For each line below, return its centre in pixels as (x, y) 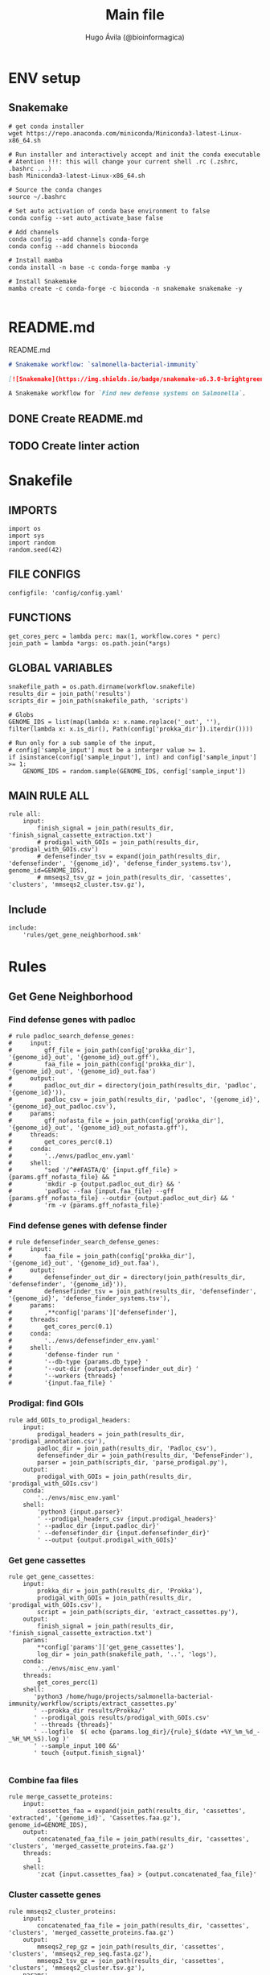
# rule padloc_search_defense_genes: (72, 1037)
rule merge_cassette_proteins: (61, 1797)
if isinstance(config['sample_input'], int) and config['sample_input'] (133, 757)
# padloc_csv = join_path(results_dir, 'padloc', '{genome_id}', (135, 1100)
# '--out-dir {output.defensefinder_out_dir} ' (104, 1369)
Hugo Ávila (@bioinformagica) (135, 37)
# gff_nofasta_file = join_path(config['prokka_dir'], (117, 1121)
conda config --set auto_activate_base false (86, 218)
